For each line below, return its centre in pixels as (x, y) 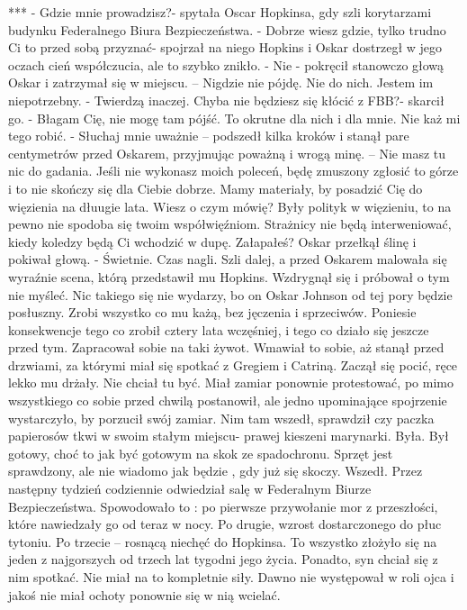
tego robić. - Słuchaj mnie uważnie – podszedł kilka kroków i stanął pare (209, 136)
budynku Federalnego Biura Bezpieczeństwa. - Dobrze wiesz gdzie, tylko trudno (227, 29)
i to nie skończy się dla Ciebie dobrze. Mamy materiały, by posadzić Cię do (216, 188)
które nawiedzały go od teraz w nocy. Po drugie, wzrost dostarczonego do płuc (225, 524)
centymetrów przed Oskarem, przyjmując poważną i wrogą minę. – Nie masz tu (227, 153)
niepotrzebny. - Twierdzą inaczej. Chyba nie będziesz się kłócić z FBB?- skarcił (226, 100)
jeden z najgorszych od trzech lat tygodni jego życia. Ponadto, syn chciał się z (223, 559)
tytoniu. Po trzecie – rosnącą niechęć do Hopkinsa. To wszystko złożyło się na (223, 541)
